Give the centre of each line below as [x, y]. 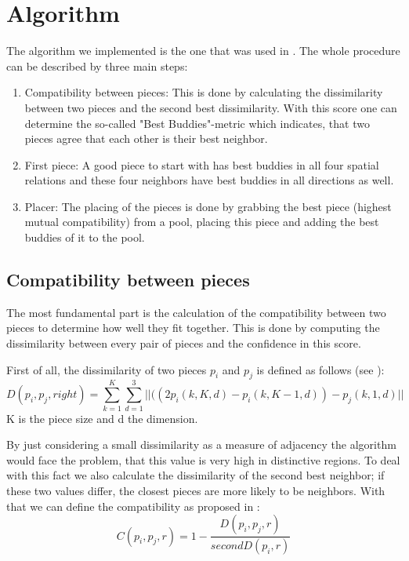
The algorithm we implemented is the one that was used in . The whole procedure [203, 51]
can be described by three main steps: [97, 66]
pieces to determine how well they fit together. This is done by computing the [193, 328]
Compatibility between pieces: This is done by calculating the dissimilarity [204, 92]
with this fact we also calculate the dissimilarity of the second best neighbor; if [195, 475]
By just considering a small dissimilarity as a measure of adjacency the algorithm [201, 444]
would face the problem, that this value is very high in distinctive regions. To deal [203, 459]
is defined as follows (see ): [320, 369]
